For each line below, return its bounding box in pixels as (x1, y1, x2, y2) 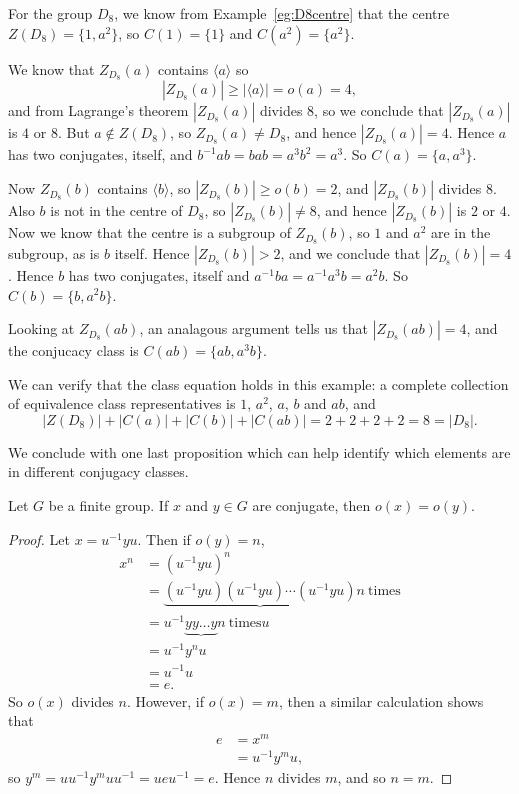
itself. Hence (114, 242, 190, 263)
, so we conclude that (314, 100, 444, 121)
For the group (8, 3, 93, 23)
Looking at (8, 318, 75, 339)
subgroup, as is (8, 242, 100, 263)
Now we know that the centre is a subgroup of (8, 222, 291, 243)
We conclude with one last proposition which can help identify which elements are (8, 441, 511, 462)
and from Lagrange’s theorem (8, 100, 189, 121)
